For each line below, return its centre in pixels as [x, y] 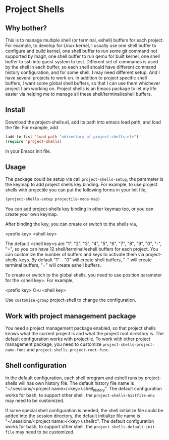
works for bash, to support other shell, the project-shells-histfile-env [80, 395]
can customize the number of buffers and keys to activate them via [75, 255]
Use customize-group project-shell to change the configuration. [71, 300]
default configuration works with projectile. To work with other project [78, 339]
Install [15, 110]
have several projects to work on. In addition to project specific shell [76, 78]
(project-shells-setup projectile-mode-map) [53, 199]
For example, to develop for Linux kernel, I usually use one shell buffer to [81, 46]
